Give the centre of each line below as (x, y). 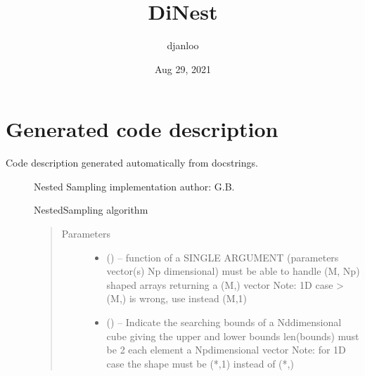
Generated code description (142, 129)
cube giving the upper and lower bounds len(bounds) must (233, 336)
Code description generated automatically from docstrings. (132, 163)
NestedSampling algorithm (91, 210)
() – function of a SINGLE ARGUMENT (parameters (223, 257)
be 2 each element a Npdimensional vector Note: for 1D (226, 350)
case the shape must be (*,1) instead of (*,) (200, 363)
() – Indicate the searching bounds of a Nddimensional (224, 322)
